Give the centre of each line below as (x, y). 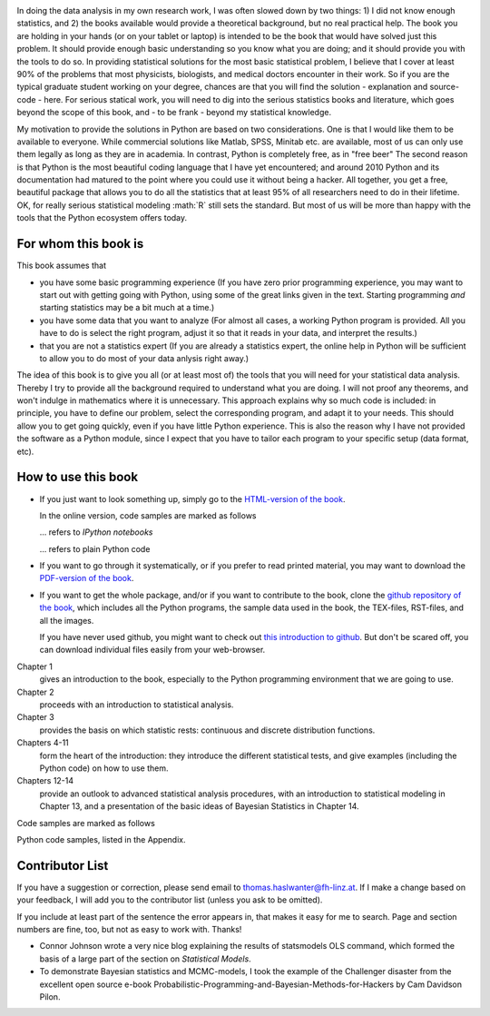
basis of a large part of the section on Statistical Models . (145, 959)
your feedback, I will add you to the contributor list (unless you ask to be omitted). (170, 900)
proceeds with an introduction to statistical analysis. (137, 705)
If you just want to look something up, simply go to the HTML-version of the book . (192, 498)
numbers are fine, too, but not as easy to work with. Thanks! (129, 929)
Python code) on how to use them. (104, 768)
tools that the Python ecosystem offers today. (102, 218)
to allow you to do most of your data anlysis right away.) (144, 358)
